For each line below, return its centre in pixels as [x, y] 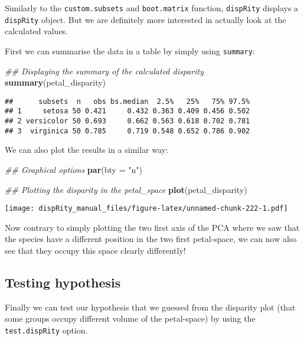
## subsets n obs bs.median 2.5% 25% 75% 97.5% [128, 101]
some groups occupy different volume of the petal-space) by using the [130, 318]
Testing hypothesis [63, 282]
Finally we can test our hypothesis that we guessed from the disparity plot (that [150, 307]
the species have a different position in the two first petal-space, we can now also [151, 239]
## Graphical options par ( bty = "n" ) [73, 169]
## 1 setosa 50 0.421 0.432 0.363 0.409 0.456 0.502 [128, 111]
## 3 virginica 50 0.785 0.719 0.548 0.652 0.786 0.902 [128, 131]
